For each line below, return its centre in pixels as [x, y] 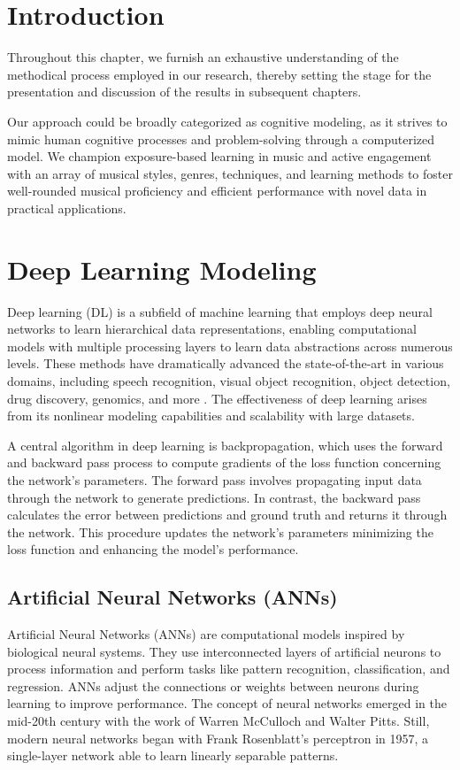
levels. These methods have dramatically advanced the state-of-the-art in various [226, 363]
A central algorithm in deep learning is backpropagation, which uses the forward [225, 445]
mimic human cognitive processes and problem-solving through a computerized [221, 139]
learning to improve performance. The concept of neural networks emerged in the [227, 703]
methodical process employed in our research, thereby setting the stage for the [219, 74]
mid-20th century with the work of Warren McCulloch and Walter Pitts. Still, [218, 721]
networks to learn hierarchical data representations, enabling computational [212, 329]
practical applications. [67, 208]
